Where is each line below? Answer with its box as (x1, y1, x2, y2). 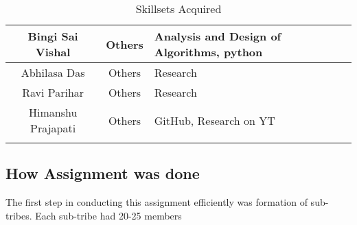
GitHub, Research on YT (154, 112, 275, 128)
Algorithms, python (154, 44, 263, 60)
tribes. (5, 208, 32, 222)
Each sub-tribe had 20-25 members (35, 208, 182, 222)
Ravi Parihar (22, 84, 84, 100)
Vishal (35, 44, 71, 60)
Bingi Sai (27, 28, 78, 44)
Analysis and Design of (154, 28, 281, 44)
